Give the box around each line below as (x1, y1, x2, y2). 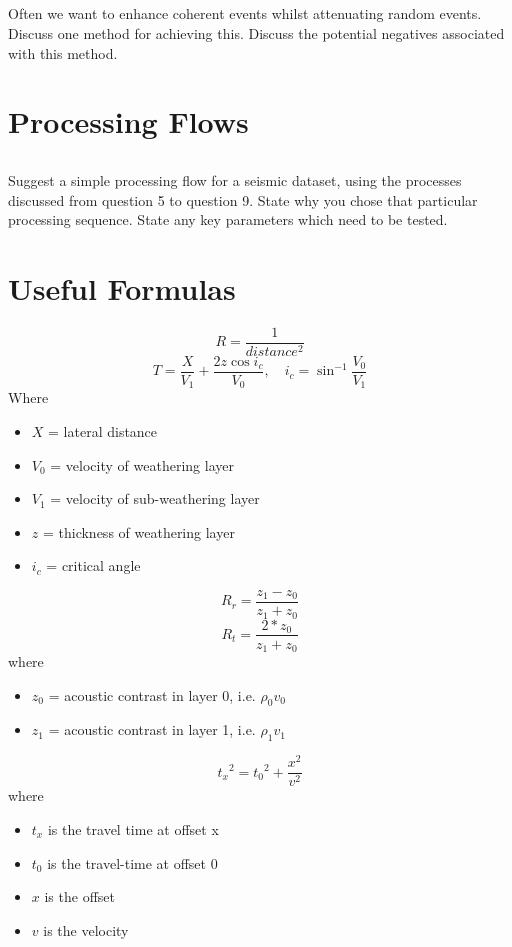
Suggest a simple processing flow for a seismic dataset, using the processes (8, 169, 462, 190)
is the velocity (43, 919, 129, 940)
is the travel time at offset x (47, 818, 219, 839)
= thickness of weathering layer (42, 521, 235, 542)
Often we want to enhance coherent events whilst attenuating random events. (8, 3, 482, 24)
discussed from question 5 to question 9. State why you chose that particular (8, 189, 478, 210)
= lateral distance (48, 421, 158, 442)
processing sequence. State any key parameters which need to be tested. (8, 209, 448, 230)
